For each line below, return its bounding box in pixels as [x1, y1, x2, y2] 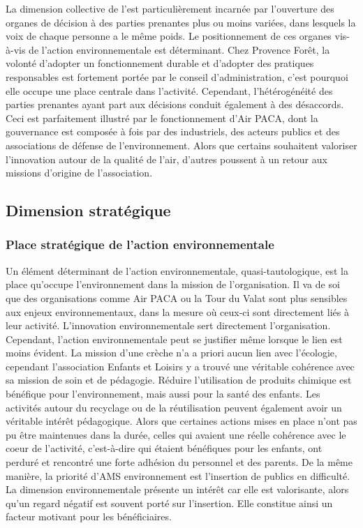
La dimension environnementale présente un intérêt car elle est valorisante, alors [6, 482, 349, 497]
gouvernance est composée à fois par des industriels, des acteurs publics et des [6, 124, 340, 139]
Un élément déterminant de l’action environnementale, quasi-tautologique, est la [6, 263, 349, 278]
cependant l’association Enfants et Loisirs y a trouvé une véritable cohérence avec [6, 359, 355, 373]
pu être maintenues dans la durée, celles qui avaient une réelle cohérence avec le [6, 427, 346, 442]
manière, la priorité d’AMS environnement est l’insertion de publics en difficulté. [6, 468, 350, 483]
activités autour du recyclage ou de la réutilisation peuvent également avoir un [6, 400, 342, 414]
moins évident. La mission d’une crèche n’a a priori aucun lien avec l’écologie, [6, 345, 337, 360]
